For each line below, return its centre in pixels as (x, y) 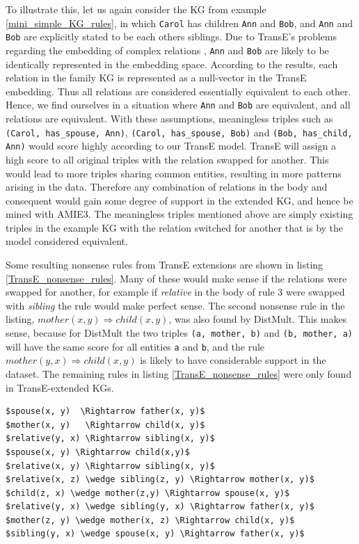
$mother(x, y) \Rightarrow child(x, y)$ (105, 425)
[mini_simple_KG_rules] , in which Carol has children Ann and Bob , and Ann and (179, 23)
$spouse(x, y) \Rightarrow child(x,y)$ (98, 452)
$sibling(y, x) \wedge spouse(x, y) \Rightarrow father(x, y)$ (155, 534)
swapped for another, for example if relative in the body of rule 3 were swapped (175, 292)
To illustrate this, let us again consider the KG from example (136, 9)
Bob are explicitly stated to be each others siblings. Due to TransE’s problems (171, 37)
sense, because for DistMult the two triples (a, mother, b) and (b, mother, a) (179, 333)
